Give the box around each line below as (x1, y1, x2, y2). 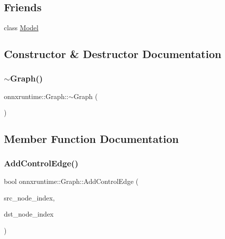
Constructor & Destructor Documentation (4, 46, 222, 61)
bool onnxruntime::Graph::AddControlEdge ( (4, 176, 139, 186)
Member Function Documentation (4, 131, 179, 146)
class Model (4, 22, 38, 33)
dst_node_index (4, 209, 54, 219)
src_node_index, (4, 192, 55, 202)
